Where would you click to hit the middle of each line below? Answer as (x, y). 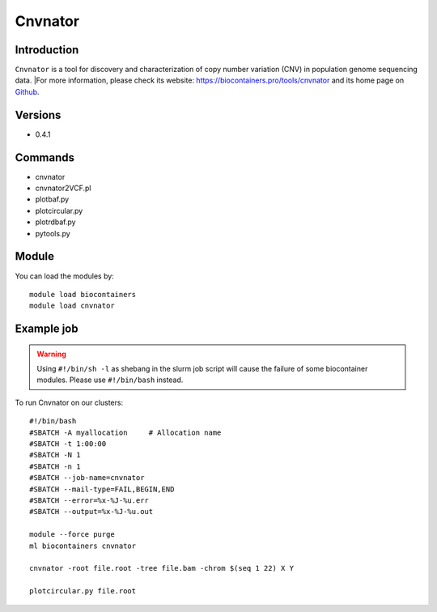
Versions (38, 115)
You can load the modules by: (65, 276)
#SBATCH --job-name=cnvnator (87, 478)
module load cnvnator (72, 306)
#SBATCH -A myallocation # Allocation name (125, 432)
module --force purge (72, 535)
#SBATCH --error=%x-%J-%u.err (89, 501)
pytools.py (53, 233)
